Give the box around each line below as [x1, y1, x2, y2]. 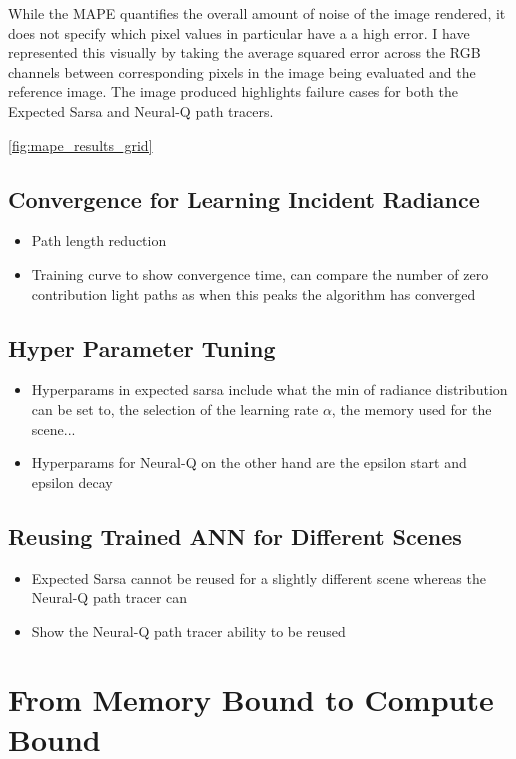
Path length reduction [31, 230, 167, 251]
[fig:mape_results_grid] [8, 134, 153, 155]
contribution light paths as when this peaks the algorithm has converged [31, 283, 476, 304]
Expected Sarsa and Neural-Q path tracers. [8, 100, 274, 121]
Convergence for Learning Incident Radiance [8, 183, 480, 214]
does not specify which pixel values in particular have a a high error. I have [8, 22, 470, 43]
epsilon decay [31, 471, 113, 492]
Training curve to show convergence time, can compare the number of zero [31, 263, 489, 284]
